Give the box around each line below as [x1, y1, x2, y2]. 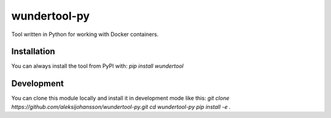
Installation [11, 46, 55, 57]
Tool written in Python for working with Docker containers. [11, 31, 159, 38]
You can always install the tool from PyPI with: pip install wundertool [11, 62, 184, 70]
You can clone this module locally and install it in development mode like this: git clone [11, 95, 230, 102]
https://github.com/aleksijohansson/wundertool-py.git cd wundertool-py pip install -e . [11, 103, 231, 110]
